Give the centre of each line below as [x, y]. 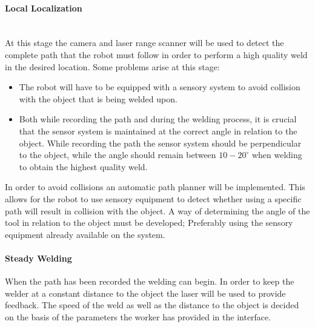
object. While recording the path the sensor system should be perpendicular [160, 143]
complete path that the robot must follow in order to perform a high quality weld [156, 54]
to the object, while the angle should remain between [118, 155]
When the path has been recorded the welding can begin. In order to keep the [150, 281]
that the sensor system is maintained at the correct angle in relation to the [158, 130]
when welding [277, 155]
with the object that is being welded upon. [98, 98]
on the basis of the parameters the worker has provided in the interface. [138, 316]
